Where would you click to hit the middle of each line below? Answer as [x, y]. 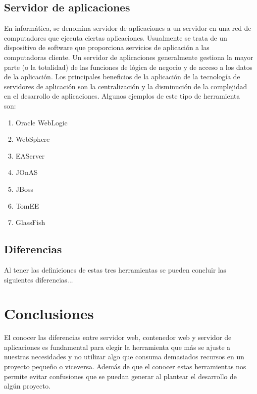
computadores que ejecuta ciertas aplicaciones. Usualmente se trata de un [116, 37]
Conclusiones [49, 313]
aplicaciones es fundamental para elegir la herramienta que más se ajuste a [117, 347]
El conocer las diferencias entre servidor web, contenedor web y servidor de [118, 337]
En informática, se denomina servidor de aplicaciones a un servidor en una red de [128, 28]
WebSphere [33, 139]
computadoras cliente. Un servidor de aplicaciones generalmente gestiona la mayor [129, 57]
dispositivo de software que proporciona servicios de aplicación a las [107, 47]
